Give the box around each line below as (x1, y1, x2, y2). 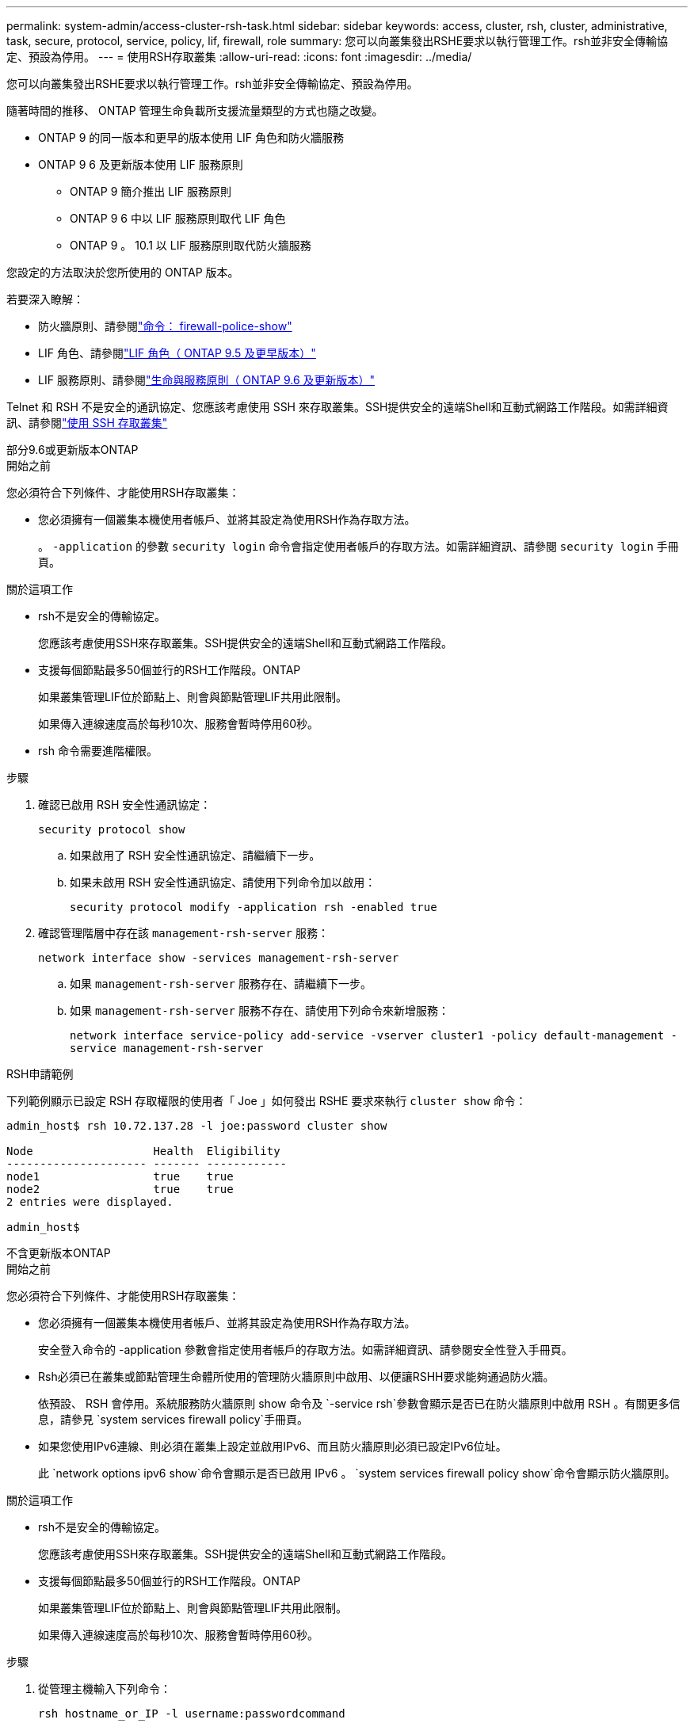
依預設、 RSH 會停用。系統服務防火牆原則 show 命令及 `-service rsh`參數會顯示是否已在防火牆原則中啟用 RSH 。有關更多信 (38, 1397, 681, 1410)
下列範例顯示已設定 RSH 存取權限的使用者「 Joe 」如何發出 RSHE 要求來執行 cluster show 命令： (6, 1094, 527, 1107)
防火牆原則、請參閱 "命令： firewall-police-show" (38, 319, 292, 333)
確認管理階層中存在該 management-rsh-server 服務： (38, 926, 329, 940)
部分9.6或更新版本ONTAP (6, 443, 139, 456)
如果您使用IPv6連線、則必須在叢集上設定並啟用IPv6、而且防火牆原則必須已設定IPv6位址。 (38, 1439, 507, 1453)
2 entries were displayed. (6, 1195, 173, 1208)
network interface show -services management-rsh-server (38, 951, 399, 964)
